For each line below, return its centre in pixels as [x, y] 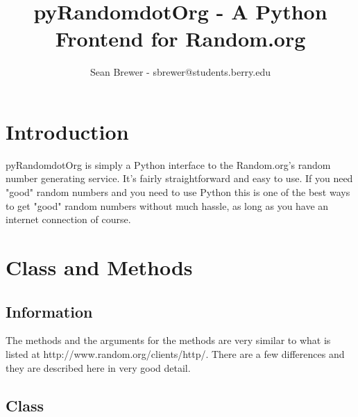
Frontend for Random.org [180, 39]
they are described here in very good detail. [98, 367]
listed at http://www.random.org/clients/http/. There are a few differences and [175, 353]
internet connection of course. [68, 219]
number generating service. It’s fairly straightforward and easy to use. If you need [179, 178]
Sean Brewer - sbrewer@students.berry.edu [180, 72]
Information [49, 311]
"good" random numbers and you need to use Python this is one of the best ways [178, 192]
